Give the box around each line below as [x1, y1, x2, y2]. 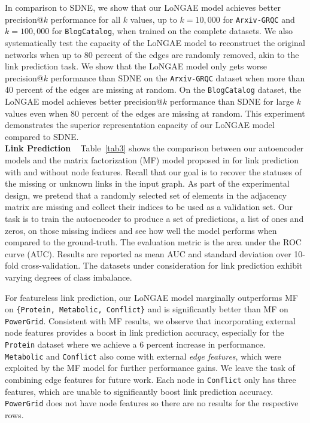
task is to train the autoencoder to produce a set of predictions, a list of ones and [5, 212, 304, 224]
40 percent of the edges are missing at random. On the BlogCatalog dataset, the [5, 83, 301, 96]
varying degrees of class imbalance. [5, 270, 132, 283]
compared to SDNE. [5, 130, 79, 142]
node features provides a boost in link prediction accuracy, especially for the [5, 326, 284, 339]
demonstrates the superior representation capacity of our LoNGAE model [5, 118, 275, 131]
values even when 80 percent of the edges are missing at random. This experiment [5, 106, 305, 119]
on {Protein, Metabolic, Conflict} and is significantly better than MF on [5, 303, 288, 315]
